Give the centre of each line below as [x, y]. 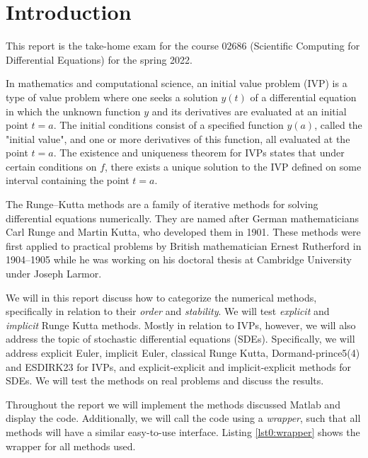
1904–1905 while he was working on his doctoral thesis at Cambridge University [179, 259]
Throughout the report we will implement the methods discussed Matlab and [173, 404]
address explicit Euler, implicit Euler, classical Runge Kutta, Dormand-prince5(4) [183, 353]
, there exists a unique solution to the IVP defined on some [233, 166]
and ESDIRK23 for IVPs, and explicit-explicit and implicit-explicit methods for [178, 366]
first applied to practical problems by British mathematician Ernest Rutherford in [184, 245]
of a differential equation [303, 97]
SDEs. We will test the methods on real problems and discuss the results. [165, 380]
